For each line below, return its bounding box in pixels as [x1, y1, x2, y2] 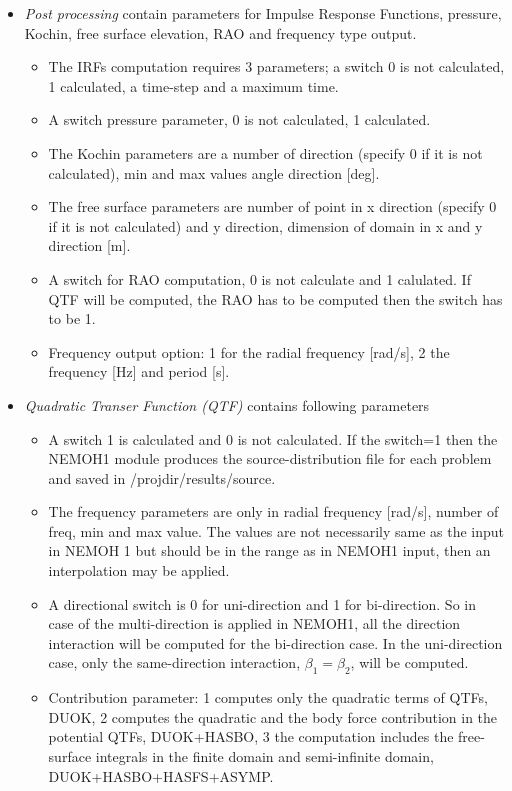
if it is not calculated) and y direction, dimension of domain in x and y [48, 215, 483, 236]
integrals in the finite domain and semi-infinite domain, [95, 746, 434, 767]
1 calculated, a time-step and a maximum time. [48, 75, 339, 96]
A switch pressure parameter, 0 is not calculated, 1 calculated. [48, 109, 431, 130]
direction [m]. [48, 235, 131, 256]
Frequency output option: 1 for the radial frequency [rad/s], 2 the [48, 341, 450, 362]
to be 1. [48, 308, 96, 329]
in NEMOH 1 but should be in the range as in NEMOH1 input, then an [48, 540, 491, 561]
